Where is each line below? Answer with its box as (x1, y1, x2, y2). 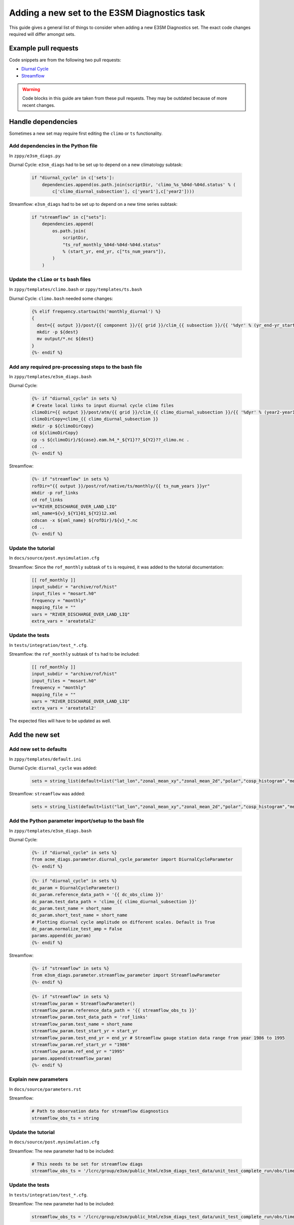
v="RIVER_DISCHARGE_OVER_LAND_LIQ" (31, 504, 117, 509)
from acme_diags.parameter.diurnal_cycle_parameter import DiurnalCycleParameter (31, 857, 234, 862)
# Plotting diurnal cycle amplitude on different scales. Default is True (31, 919, 216, 925)
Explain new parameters (9, 1076, 68, 1083)
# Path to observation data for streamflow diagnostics (31, 1108, 169, 1114)
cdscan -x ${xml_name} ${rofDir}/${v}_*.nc (31, 517, 138, 523)
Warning (22, 86, 40, 93)
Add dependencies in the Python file (9, 143, 98, 149)
